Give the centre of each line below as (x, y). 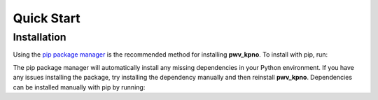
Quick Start (47, 18)
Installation (40, 37)
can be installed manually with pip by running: (79, 87)
